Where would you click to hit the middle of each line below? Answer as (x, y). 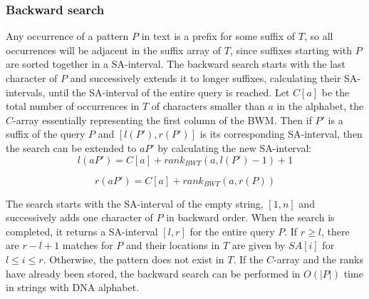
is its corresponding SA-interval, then (281, 134)
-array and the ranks (318, 259)
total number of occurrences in (73, 106)
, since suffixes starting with (291, 50)
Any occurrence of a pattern (67, 36)
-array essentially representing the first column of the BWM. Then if (162, 120)
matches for (88, 245)
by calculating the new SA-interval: (235, 147)
